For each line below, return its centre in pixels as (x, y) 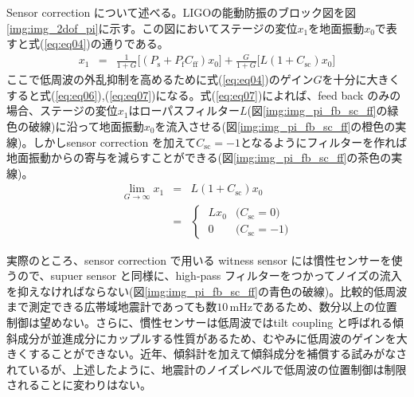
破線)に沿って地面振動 (86, 126)
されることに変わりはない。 (79, 385)
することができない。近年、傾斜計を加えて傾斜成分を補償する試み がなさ (218, 354)
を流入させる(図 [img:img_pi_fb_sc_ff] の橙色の (275, 126)
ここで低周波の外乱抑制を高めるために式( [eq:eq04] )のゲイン (160, 79)
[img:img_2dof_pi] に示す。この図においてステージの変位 (152, 28)
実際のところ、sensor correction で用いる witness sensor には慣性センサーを (199, 259)
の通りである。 (129, 43)
